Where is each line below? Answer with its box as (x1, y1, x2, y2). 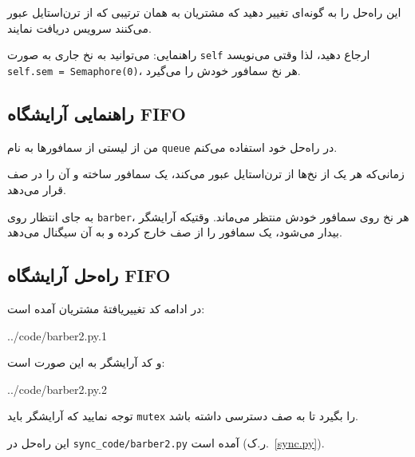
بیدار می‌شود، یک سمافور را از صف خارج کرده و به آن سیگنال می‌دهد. (7, 224, 342, 240)
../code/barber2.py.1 (7, 327, 107, 344)
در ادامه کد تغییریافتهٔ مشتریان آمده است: (7, 300, 205, 316)
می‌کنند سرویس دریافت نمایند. (7, 19, 152, 36)
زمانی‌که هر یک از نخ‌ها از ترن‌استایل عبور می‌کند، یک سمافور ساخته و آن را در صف (7, 165, 405, 182)
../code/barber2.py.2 (7, 380, 107, 397)
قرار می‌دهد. (7, 181, 66, 197)
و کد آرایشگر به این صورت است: (7, 354, 165, 371)
